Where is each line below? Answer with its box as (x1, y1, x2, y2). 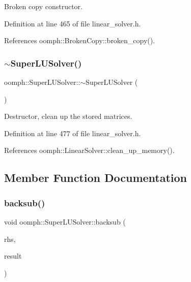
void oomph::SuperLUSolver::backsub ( (4, 216, 126, 227)
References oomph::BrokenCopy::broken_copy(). (4, 35, 155, 46)
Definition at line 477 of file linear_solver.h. (4, 128, 141, 138)
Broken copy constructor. (4, 1, 83, 11)
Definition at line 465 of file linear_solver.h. (4, 18, 141, 28)
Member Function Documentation (4, 170, 187, 185)
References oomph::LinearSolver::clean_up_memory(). (4, 145, 175, 155)
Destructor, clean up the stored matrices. (4, 111, 132, 121)
